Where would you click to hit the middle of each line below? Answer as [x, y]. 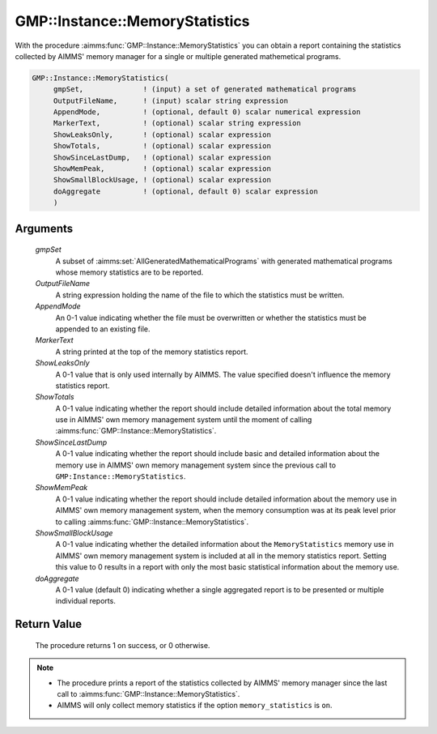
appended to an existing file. [103, 329]
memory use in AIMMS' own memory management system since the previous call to [195, 465]
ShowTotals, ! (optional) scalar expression [162, 146]
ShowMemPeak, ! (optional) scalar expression [162, 169]
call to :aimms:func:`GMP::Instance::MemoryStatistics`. [148, 693]
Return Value [49, 624]
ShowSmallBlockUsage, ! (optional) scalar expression [162, 180]
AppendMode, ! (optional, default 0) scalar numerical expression [207, 112]
